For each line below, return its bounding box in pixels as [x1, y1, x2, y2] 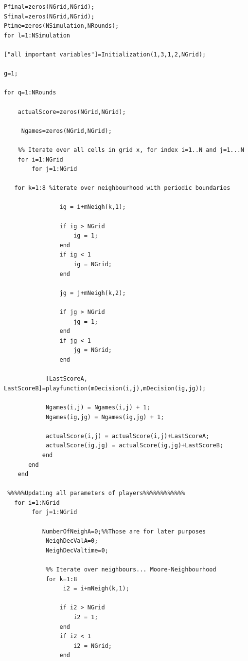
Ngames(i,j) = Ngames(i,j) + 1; [45, 404, 150, 411]
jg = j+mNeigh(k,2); [59, 289, 126, 296]
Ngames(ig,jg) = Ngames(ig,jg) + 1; [45, 413, 164, 421]
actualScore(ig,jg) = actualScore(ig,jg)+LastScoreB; [45, 442, 224, 449]
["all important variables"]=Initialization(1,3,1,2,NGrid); [4, 51, 206, 58]
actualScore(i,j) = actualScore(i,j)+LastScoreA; [45, 432, 210, 440]
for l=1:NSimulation [4, 32, 71, 39]
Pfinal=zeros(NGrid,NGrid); [4, 3, 95, 10]
